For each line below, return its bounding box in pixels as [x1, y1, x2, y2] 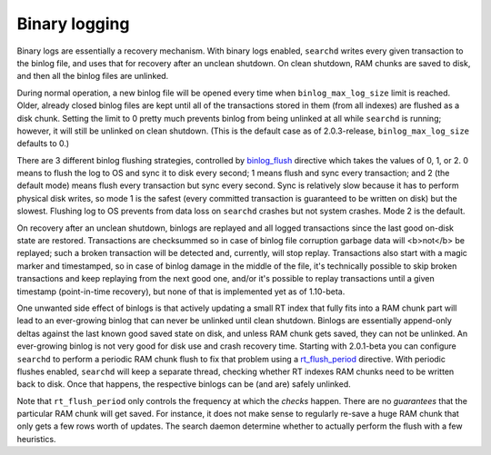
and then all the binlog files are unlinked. [16, 71, 169, 82]
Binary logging [16, 14, 130, 34]
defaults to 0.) [16, 138, 70, 149]
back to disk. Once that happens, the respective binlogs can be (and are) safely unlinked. [16, 379, 352, 390]
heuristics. [16, 433, 56, 444]
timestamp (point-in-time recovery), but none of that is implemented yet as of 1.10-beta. [16, 286, 346, 297]
